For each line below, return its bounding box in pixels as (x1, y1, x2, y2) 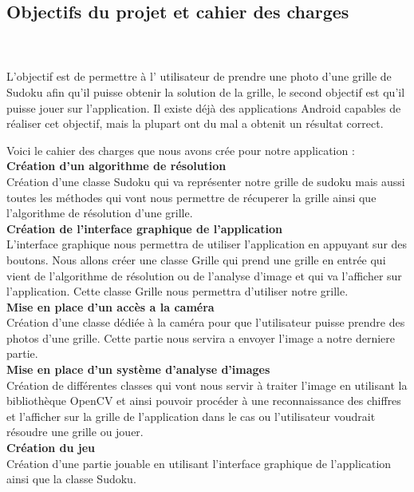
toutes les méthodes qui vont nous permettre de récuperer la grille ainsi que (6, 188, 377, 205)
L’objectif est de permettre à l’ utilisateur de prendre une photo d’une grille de (6, 68, 392, 85)
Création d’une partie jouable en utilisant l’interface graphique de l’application (6, 454, 392, 471)
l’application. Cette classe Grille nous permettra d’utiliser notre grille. (6, 283, 349, 300)
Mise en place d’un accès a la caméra (6, 298, 215, 315)
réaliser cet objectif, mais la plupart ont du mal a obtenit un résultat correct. (6, 115, 384, 132)
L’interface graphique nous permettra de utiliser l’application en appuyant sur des (6, 236, 408, 252)
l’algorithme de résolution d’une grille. (6, 204, 193, 221)
